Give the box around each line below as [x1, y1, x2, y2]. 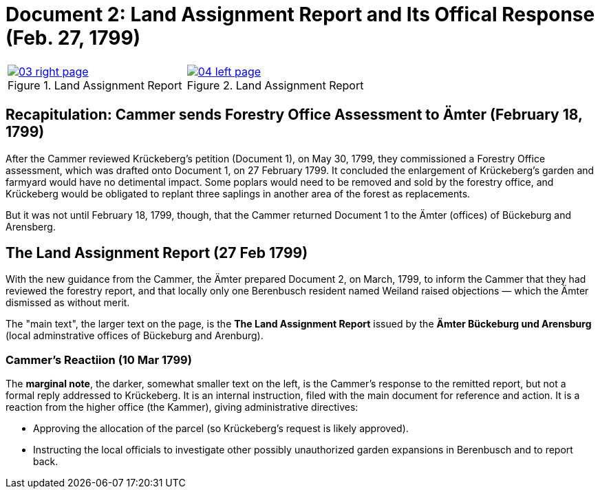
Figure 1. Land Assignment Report [8, 78, 182, 92]
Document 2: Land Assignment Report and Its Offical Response [6, 3, 595, 26]
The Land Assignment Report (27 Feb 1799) [6, 244, 308, 262]
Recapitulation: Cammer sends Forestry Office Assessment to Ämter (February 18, [6, 106, 583, 124]
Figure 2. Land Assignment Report [186, 78, 364, 92]
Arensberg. [6, 220, 56, 233]
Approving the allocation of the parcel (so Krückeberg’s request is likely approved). [33, 422, 409, 435]
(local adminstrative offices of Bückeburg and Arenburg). [6, 330, 264, 342]
